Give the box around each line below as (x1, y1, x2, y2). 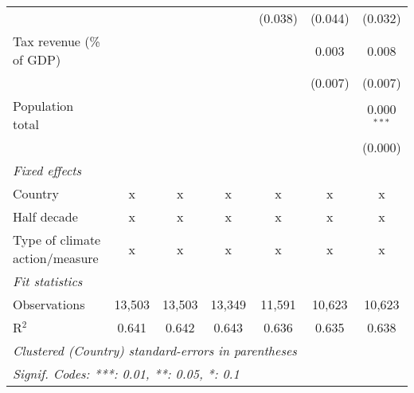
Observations (13, 295, 85, 313)
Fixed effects (13, 161, 82, 179)
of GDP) (13, 50, 61, 69)
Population (13, 96, 74, 115)
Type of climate (13, 230, 101, 249)
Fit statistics (13, 272, 83, 290)
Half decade (13, 207, 78, 226)
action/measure (13, 249, 99, 267)
